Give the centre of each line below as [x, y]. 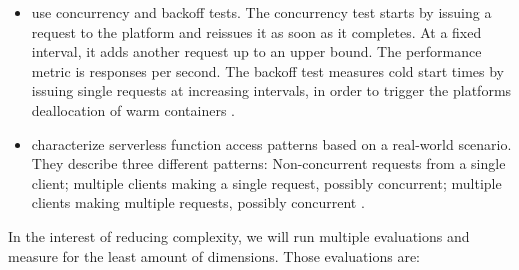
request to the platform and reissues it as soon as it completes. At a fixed [256, 31]
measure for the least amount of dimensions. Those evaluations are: [214, 255]
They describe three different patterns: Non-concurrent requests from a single [268, 163]
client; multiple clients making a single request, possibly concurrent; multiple [266, 182]
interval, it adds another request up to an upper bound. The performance [256, 51]
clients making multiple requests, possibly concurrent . [198, 202]
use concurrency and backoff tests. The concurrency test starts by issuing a [261, 12]
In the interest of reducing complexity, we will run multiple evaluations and [239, 235]
